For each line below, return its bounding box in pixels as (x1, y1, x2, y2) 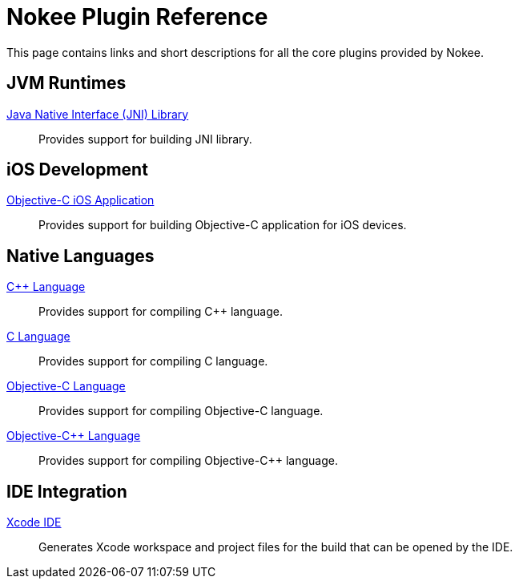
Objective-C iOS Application (6, 193, 155, 208)
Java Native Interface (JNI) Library (6, 107, 189, 121)
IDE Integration (6, 481, 127, 502)
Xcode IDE (6, 515, 62, 530)
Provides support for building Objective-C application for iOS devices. (38, 218, 407, 232)
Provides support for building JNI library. (38, 131, 252, 146)
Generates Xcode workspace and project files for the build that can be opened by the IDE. (38, 540, 513, 555)
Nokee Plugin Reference (6, 3, 268, 30)
